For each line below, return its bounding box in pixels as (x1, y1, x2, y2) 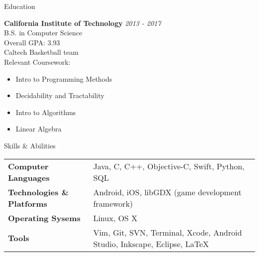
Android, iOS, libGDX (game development (93, 186, 242, 198)
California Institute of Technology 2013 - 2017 (4, 17, 161, 28)
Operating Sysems (8, 212, 81, 224)
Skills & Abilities (4, 140, 56, 150)
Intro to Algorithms (15, 107, 76, 117)
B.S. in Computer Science (4, 27, 82, 38)
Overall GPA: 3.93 (4, 37, 60, 47)
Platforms (8, 197, 47, 209)
